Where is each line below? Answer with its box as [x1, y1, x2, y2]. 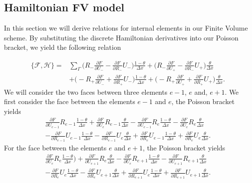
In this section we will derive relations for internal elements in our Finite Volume [4, 23, 248, 33]
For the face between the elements [4, 142, 107, 152]
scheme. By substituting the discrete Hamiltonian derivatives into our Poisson [4, 32, 239, 42]
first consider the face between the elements [4, 96, 135, 107]
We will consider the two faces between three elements [4, 86, 167, 97]
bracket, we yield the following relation [4, 42, 121, 52]
